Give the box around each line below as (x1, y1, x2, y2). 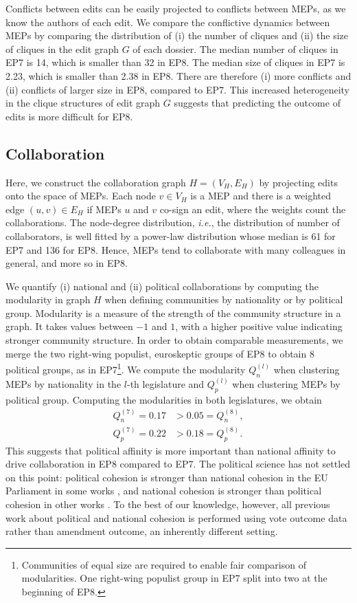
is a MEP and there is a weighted (190, 188, 331, 203)
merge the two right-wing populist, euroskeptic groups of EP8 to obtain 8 (5, 346, 314, 360)
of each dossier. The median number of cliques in (133, 41, 338, 56)
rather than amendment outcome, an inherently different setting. (5, 524, 278, 538)
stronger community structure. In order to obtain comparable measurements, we (5, 333, 343, 347)
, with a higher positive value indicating (175, 319, 343, 333)
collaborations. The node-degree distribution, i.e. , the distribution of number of (5, 215, 340, 230)
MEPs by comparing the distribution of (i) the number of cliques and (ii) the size (5, 28, 349, 43)
